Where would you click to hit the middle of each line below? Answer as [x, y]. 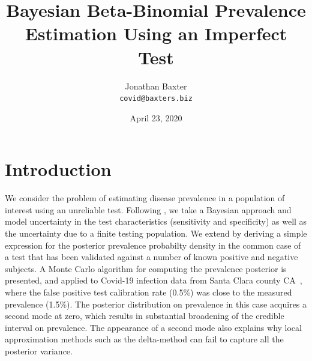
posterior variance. [39, 351]
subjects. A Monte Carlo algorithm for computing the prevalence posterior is [146, 268]
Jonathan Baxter [156, 86]
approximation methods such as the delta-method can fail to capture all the [144, 339]
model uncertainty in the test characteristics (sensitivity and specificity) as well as [156, 221]
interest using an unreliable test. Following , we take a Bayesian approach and [148, 209]
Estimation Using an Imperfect [156, 33]
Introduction [58, 169]
